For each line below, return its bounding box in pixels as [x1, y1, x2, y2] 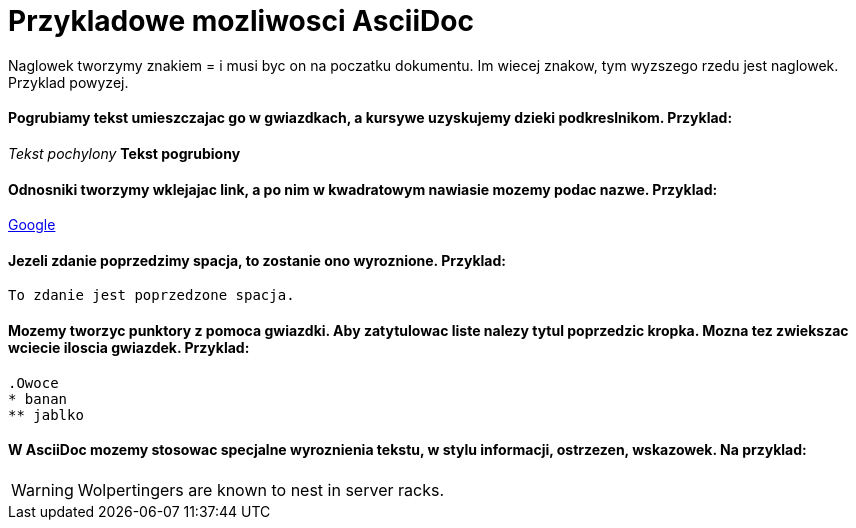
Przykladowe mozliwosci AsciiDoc [8, 4, 474, 38]
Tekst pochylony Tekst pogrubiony [8, 144, 241, 162]
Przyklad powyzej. [8, 73, 129, 91]
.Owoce [8, 374, 59, 391]
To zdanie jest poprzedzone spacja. [8, 287, 295, 304]
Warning [11, 479, 74, 500]
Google [8, 216, 56, 234]
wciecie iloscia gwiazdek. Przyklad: [8, 339, 250, 357]
